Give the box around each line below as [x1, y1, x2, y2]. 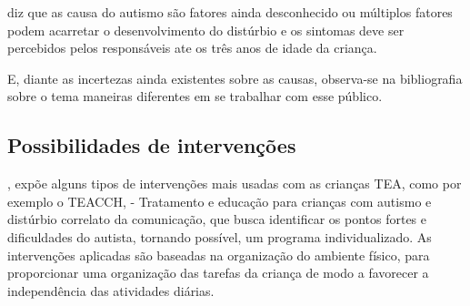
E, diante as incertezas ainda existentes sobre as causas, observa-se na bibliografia [7, 68, 463, 87]
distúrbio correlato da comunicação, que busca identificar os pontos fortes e [7, 209, 427, 229]
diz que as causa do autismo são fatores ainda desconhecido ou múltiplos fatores [7, 3, 453, 21]
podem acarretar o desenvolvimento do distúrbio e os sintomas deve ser [7, 20, 405, 39]
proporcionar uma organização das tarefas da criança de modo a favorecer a [7, 263, 429, 282]
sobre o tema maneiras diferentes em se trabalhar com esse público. [7, 87, 383, 106]
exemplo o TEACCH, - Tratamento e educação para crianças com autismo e [7, 191, 432, 210]
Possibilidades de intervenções [7, 131, 296, 159]
